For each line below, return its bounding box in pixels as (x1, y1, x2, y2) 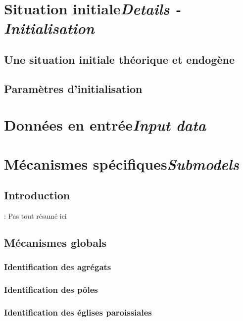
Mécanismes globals (4, 235, 107, 250)
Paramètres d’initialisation (4, 81, 143, 96)
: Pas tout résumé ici (4, 211, 67, 221)
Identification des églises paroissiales (4, 306, 152, 319)
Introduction (4, 187, 70, 203)
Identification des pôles (4, 283, 98, 296)
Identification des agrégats (4, 261, 111, 273)
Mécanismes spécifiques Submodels (4, 153, 239, 174)
